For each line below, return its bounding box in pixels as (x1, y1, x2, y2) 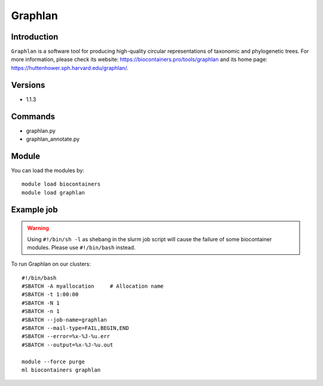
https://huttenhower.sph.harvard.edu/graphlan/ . (11, 64, 129, 71)
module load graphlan (22, 189, 85, 196)
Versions (11, 80, 45, 90)
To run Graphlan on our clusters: (11, 260, 91, 268)
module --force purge (22, 358, 85, 365)
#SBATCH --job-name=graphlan (22, 316, 107, 323)
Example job (11, 204, 58, 215)
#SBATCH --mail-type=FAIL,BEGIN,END (22, 325, 129, 332)
